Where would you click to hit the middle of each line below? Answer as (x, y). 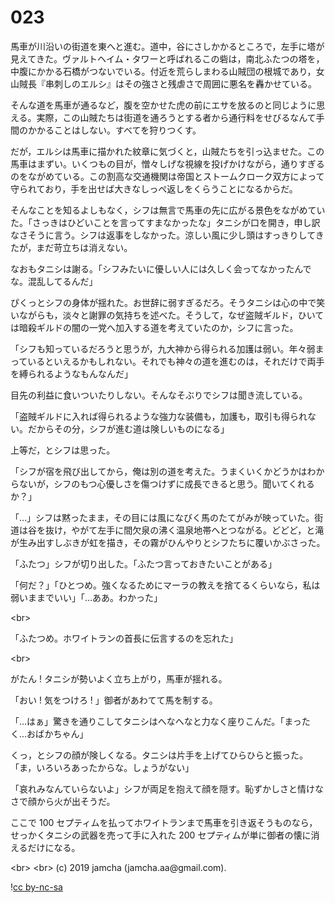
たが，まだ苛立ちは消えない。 (71, 247)
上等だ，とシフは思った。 (63, 450)
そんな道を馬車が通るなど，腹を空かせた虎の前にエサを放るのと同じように (163, 105)
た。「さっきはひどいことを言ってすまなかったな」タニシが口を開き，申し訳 (165, 222)
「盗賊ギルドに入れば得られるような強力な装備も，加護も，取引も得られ (159, 416)
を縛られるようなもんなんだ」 (71, 373)
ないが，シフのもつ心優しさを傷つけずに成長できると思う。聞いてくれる (166, 483)
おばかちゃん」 (57, 733)
